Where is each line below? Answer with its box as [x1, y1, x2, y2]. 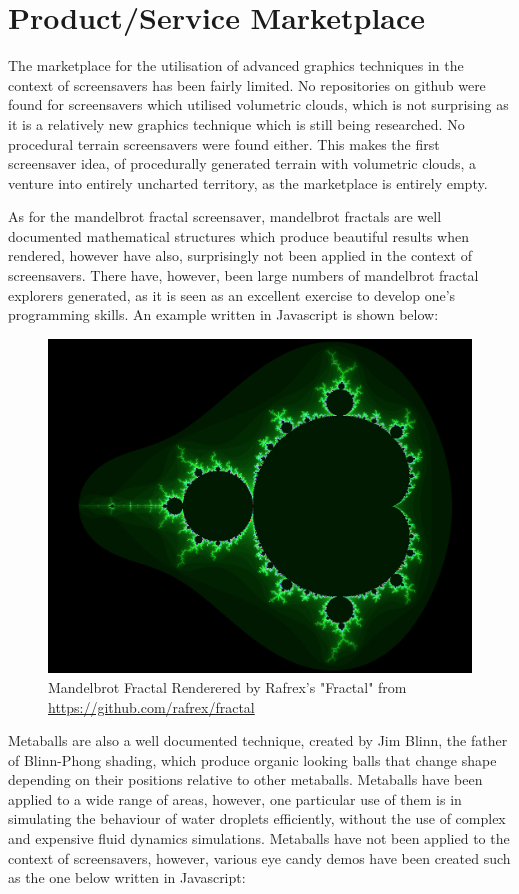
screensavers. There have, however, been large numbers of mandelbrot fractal [8, 265, 479, 286]
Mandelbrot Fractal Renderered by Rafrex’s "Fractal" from [48, 676, 407, 697]
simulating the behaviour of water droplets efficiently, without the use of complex [8, 808, 506, 829]
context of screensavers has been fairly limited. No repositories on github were [8, 74, 486, 95]
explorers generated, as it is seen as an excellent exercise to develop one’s [8, 284, 456, 305]
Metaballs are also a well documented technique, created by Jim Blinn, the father [8, 730, 508, 751]
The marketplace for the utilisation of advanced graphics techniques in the [8, 55, 464, 76]
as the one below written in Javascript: [8, 867, 246, 888]
